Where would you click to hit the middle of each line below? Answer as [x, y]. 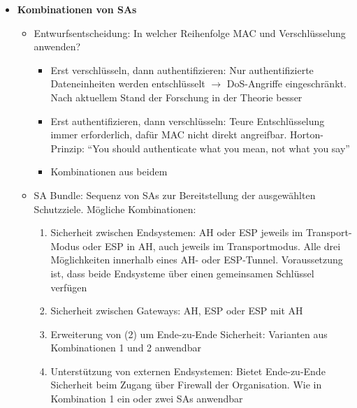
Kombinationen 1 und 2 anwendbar [126, 348]
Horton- [306, 134]
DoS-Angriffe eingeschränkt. [286, 83]
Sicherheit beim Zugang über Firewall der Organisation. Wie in [186, 385]
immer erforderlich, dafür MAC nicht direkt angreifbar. [169, 134]
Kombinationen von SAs [77, 9]
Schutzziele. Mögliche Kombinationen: [115, 209]
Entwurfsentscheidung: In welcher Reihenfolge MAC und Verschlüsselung [190, 32]
